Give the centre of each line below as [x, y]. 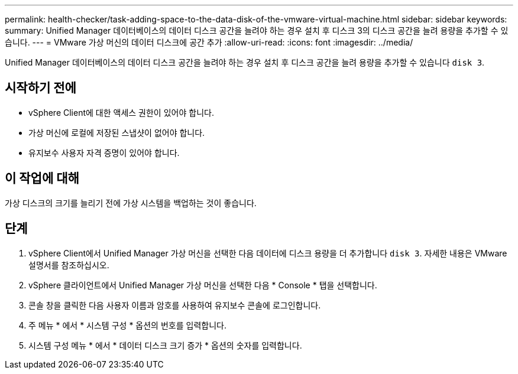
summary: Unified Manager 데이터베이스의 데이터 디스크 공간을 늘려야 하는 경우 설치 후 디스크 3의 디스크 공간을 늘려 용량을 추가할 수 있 [257, 30]
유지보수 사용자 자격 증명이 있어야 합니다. [104, 152]
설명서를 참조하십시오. [69, 265]
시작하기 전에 [41, 88]
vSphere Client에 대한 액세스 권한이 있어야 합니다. [121, 112]
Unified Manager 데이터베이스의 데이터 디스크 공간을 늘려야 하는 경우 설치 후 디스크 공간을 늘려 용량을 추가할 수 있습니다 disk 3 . [245, 62]
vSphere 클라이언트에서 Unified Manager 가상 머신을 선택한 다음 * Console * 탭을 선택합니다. [203, 285]
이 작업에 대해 [42, 178]
